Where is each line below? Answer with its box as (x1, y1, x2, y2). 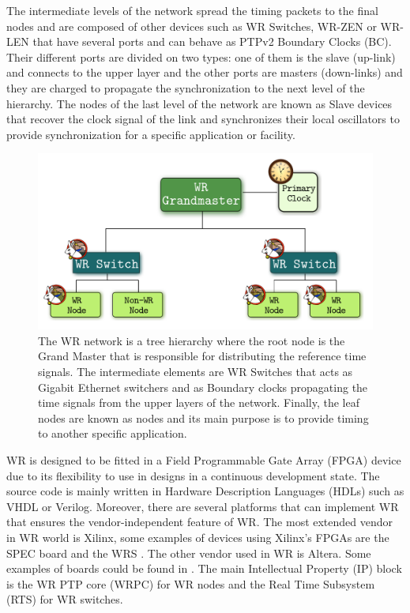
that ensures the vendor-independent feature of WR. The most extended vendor (6, 513, 393, 530)
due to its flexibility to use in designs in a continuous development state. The (6, 467, 380, 483)
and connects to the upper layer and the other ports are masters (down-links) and (6, 64, 403, 81)
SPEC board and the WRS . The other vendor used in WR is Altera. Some (6, 544, 371, 561)
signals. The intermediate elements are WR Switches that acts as (38, 363, 353, 380)
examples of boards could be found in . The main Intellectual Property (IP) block (6, 560, 402, 577)
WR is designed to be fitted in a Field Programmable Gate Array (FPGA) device (6, 452, 401, 468)
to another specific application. (38, 425, 187, 442)
